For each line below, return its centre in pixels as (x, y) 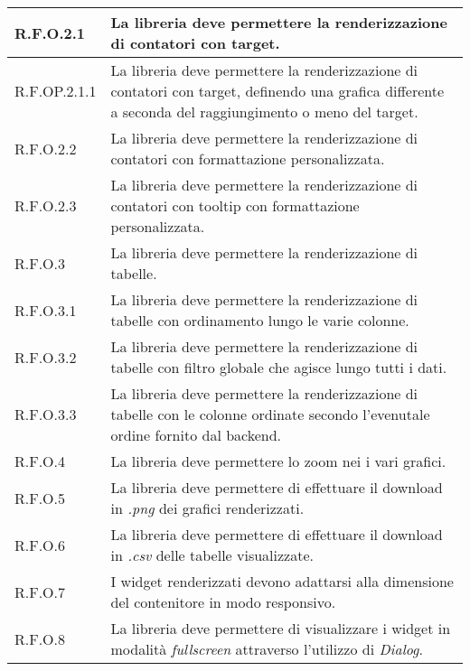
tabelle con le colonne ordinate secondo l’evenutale (270, 414)
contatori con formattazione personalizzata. (248, 158)
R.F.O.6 (40, 545)
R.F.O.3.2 (46, 357)
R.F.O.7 (40, 592)
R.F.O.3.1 (46, 310)
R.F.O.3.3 (46, 414)
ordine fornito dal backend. (196, 435)
